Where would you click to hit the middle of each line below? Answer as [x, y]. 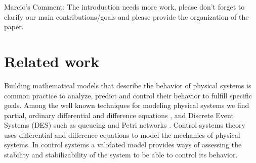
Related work [52, 61]
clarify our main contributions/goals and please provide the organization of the [126, 16]
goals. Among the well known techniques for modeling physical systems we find [127, 105]
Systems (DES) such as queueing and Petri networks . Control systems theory [125, 125]
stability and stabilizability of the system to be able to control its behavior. [121, 155]
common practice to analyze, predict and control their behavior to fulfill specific [128, 95]
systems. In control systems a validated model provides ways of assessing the [123, 145]
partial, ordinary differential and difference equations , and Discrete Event [119, 115]
